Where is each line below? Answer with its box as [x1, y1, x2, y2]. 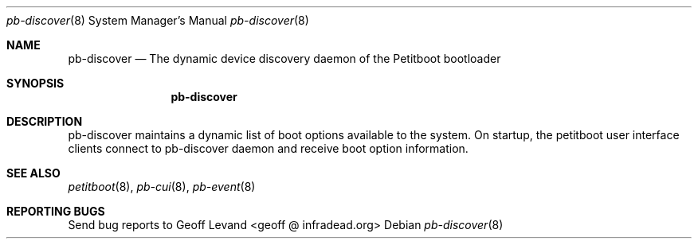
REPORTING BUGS [6, 204, 105, 218]
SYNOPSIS [6, 76, 65, 90]
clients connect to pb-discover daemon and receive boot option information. [68, 142, 469, 155]
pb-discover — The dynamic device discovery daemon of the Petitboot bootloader [68, 52, 501, 65]
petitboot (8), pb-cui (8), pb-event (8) [68, 180, 256, 193]
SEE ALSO [6, 166, 61, 180]
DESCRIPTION [6, 115, 83, 128]
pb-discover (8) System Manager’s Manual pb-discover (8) [6, 14, 309, 27]
